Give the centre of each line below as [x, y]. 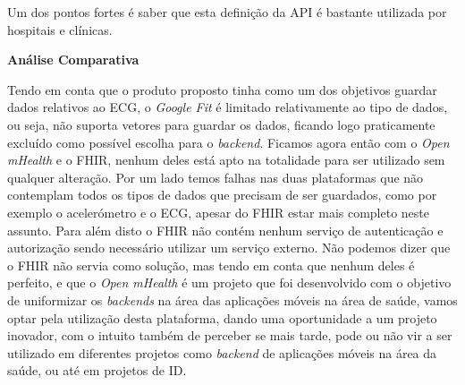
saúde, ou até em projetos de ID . [97, 370]
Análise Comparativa [73, 60]
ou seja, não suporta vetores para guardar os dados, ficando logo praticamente [221, 124]
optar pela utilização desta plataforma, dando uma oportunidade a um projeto [222, 317]
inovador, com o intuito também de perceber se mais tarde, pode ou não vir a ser [230, 335]
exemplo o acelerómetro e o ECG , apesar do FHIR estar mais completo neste [219, 212]
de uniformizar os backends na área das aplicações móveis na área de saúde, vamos [232, 299]
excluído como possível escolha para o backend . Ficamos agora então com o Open [228, 142]
